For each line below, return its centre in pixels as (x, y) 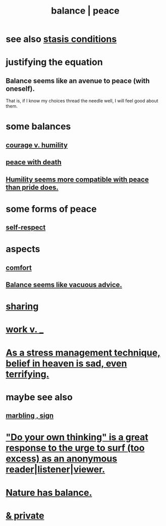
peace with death (34, 162)
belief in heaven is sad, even (66, 363)
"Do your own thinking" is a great (77, 437)
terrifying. (27, 374)
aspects (23, 249)
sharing (22, 306)
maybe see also (39, 397)
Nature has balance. (49, 492)
